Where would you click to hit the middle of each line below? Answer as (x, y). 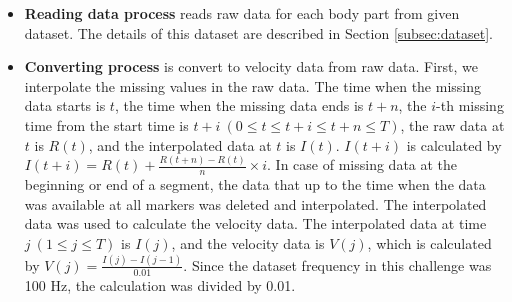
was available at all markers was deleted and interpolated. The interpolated (255, 203)
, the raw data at (452, 124)
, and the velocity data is (248, 243)
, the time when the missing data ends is (239, 105)
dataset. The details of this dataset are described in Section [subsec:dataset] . (258, 32)
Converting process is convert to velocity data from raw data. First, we (251, 66)
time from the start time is (106, 124)
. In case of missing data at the (362, 164)
